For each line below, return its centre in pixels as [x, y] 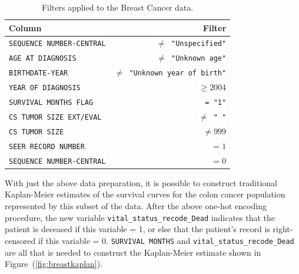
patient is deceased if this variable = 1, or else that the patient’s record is [137, 229]
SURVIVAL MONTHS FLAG [51, 103]
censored [20, 240]
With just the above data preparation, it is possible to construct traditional [141, 182]
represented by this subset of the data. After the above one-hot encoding [136, 206]
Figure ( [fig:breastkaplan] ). [54, 264]
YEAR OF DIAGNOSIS [45, 88]
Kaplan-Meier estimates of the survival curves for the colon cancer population [145, 194]
